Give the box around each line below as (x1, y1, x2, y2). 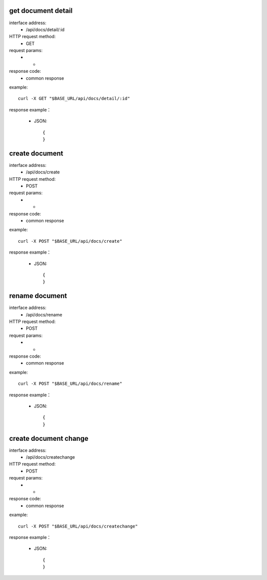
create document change (9, 434, 89, 443)
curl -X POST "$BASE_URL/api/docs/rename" (18, 381, 123, 386)
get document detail (9, 6, 73, 15)
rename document (9, 292, 67, 300)
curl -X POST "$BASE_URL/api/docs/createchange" (18, 523, 138, 529)
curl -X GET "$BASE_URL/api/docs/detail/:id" (18, 96, 131, 102)
